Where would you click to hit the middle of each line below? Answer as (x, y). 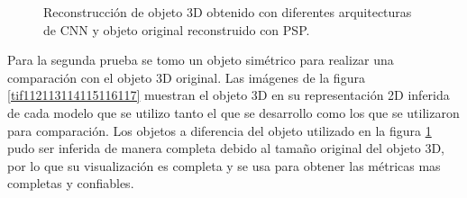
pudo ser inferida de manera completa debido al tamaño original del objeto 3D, (226, 148)
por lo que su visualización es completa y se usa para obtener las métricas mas (224, 165)
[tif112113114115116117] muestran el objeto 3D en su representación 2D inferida (229, 95)
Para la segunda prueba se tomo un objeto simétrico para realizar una (201, 60)
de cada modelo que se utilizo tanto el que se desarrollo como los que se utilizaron (233, 112)
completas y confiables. (71, 183)
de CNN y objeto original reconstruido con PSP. (177, 29)
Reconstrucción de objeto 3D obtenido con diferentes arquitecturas (228, 12)
